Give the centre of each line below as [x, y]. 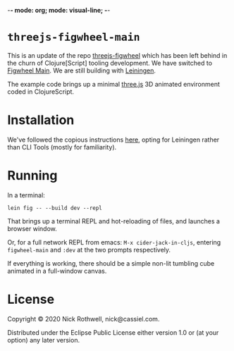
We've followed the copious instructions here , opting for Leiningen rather [113, 140]
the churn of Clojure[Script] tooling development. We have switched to [110, 63]
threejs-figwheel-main [74, 38]
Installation [41, 120]
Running [32, 176]
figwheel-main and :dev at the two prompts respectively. [89, 250]
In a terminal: [26, 195]
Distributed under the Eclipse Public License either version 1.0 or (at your [113, 332]
